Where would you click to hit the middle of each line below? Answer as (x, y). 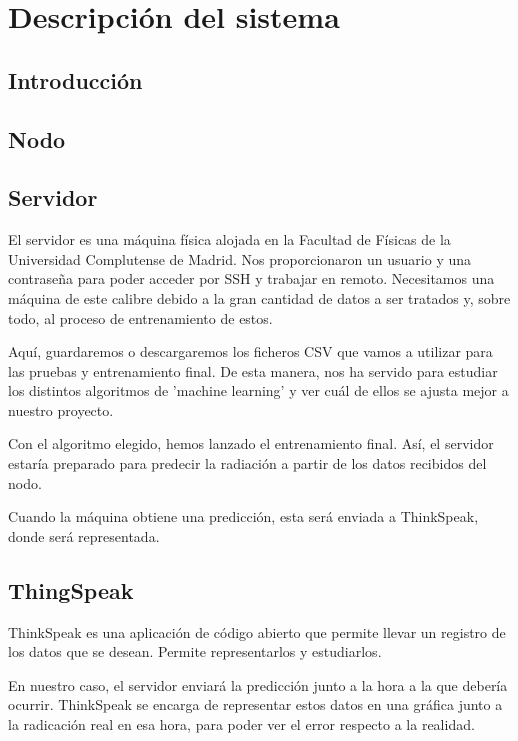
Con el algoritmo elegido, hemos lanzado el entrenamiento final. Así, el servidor (251, 443)
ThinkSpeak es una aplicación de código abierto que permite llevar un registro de (257, 631)
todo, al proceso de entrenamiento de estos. (140, 317)
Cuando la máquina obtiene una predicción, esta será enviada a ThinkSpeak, (243, 516)
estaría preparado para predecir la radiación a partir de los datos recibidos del (247, 463)
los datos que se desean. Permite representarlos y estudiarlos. (195, 651)
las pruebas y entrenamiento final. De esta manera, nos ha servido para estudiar (253, 370)
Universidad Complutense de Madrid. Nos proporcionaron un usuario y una (240, 258)
